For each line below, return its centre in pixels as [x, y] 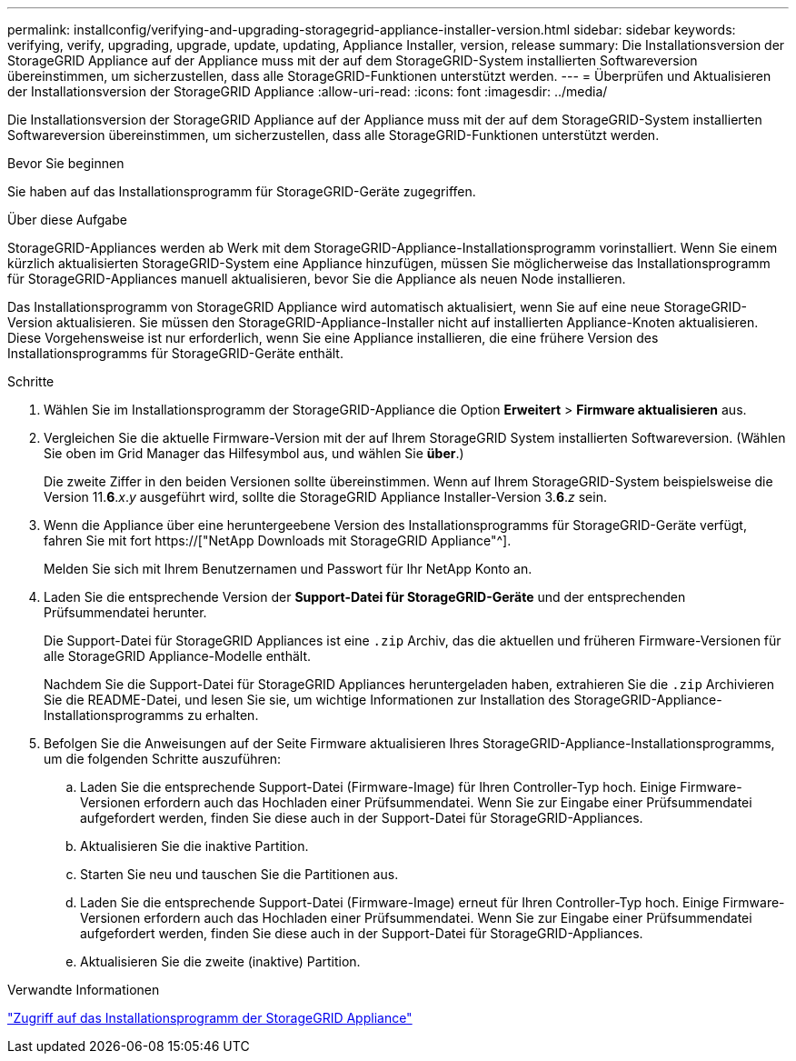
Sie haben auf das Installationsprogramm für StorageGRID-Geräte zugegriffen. [242, 191]
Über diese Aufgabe [67, 220]
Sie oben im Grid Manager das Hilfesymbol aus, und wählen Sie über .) [254, 453]
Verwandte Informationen [84, 990]
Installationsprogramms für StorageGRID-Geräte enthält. [175, 353]
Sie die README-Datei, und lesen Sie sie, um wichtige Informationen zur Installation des [307, 700]
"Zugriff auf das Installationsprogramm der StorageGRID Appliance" [210, 1018]
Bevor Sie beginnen [66, 163]
